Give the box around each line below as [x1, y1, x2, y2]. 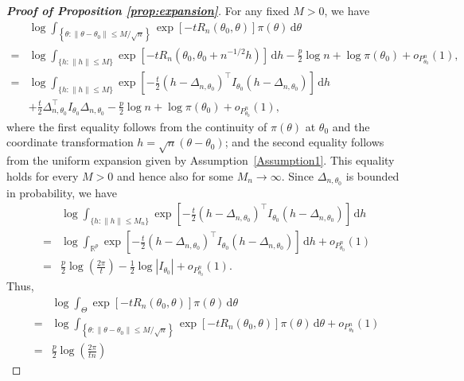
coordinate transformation [6, 134, 134, 150]
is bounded [345, 167, 400, 184]
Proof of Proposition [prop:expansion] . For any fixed [6, 2, 290, 18]
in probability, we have [6, 184, 117, 200]
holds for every [6, 167, 79, 184]
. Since [281, 167, 314, 184]
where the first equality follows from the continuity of [6, 118, 267, 134]
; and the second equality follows [224, 134, 384, 150]
